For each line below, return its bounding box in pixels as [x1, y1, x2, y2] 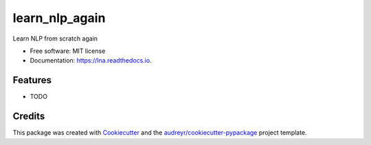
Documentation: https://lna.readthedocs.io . [30, 56, 152, 65]
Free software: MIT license [30, 47, 106, 55]
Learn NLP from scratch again [12, 34, 98, 43]
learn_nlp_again [12, 10, 106, 25]
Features [12, 74, 52, 86]
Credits [12, 111, 45, 122]
